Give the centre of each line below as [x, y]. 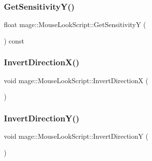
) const [14, 40]
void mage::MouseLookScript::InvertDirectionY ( [76, 136]
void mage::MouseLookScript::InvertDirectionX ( [76, 80]
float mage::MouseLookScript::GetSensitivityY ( [75, 24]
